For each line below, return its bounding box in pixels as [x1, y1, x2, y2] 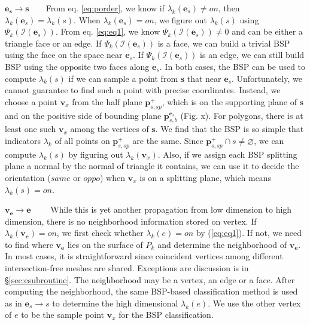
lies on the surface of [67, 238, 143, 250]
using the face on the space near [5, 48, 123, 61]
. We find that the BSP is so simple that [155, 122, 304, 135]
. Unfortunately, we [232, 72, 302, 84]
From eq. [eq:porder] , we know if [45, 2, 165, 14]
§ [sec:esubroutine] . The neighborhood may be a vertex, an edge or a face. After [5, 273, 295, 286]
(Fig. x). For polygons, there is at [180, 109, 303, 121]
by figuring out [68, 148, 123, 160]
